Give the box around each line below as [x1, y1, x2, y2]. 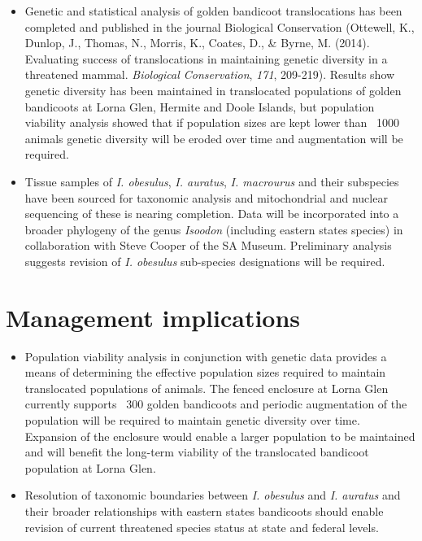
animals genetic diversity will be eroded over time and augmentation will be [24, 129, 403, 146]
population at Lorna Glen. [24, 459, 156, 476]
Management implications [6, 300, 301, 334]
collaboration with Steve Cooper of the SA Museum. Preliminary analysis [24, 237, 392, 254]
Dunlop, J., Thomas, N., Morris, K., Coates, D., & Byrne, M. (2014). [24, 34, 370, 51]
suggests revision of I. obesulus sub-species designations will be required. [24, 252, 385, 269]
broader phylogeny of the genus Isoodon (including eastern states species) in [24, 220, 403, 238]
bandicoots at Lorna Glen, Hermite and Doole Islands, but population [24, 98, 375, 115]
